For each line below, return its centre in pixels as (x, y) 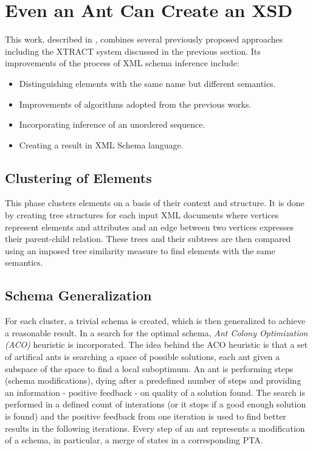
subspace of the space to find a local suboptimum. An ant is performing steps (149, 368)
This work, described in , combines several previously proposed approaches (144, 39)
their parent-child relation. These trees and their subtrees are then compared (148, 239)
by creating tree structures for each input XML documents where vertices (142, 215)
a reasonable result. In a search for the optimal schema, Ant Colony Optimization (156, 332)
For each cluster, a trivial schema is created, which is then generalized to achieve (155, 321)
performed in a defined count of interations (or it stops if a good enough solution (156, 404)
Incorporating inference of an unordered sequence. (112, 124)
